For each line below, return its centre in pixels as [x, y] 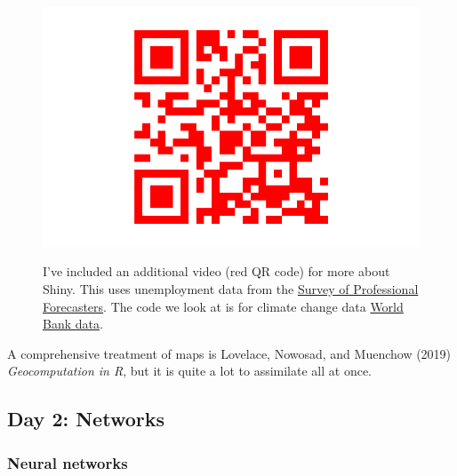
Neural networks [68, 462]
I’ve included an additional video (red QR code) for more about [216, 271]
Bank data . [73, 324]
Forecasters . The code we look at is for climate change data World [223, 306]
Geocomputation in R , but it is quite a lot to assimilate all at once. [189, 371]
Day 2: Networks [86, 419]
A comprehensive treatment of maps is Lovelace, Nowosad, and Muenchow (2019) [229, 353]
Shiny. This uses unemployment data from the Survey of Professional [231, 289]
